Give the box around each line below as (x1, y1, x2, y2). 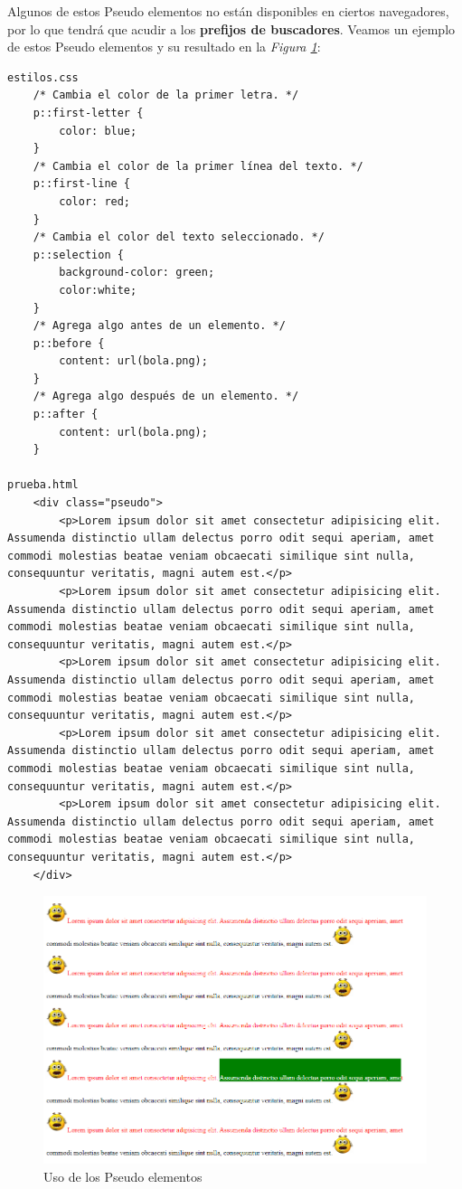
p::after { (33, 408, 99, 421)
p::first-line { (33, 177, 131, 191)
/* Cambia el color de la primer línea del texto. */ (33, 159, 363, 173)
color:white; (59, 283, 137, 297)
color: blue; (59, 124, 137, 137)
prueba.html (7, 478, 79, 492)
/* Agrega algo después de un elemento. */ (33, 390, 299, 403)
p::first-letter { (33, 106, 144, 119)
